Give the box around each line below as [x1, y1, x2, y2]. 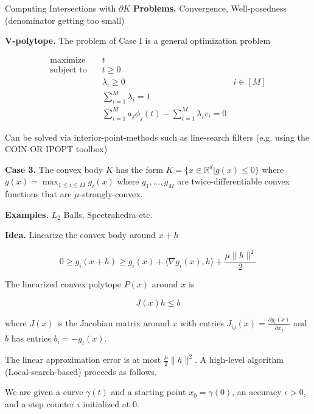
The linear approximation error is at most [5, 353, 161, 366]
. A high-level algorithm [195, 353, 284, 366]
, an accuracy [232, 385, 282, 398]
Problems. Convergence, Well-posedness [133, 2, 287, 14]
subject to [50, 65, 87, 74]
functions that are [5, 188, 72, 200]
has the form [116, 163, 163, 175]
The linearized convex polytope [5, 278, 121, 290]
